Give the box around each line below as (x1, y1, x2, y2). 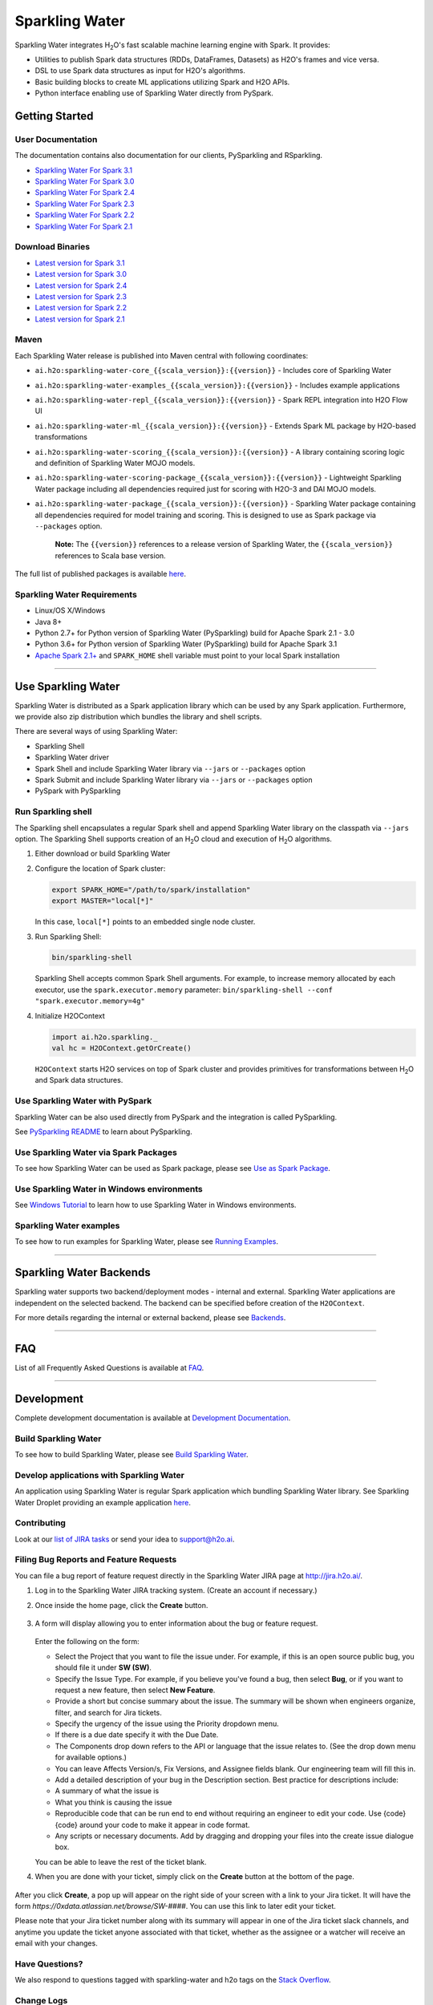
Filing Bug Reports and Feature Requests (14, 1554, 177, 1566)
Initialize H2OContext (34, 1011, 105, 1020)
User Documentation (14, 133, 98, 144)
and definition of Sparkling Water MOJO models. (34, 458, 196, 468)
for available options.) (55, 1752, 127, 1762)
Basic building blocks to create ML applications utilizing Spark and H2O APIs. (34, 77, 290, 87)
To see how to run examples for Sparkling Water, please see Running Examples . (14, 1237, 278, 1246)
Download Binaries (14, 241, 91, 253)
